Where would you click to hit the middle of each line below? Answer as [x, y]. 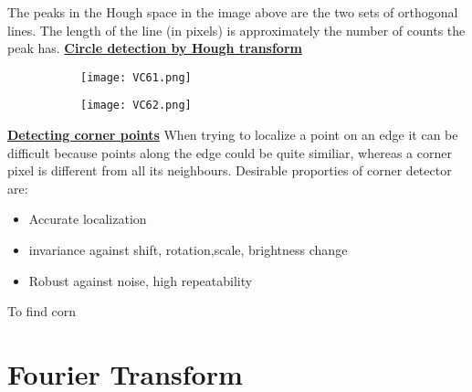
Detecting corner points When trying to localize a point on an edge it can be [233, 135]
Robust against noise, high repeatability [141, 280]
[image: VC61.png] [136, 77]
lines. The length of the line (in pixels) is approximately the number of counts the [236, 30]
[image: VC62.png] [136, 106]
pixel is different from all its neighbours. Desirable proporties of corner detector [230, 170]
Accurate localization [88, 219]
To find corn [42, 311]
